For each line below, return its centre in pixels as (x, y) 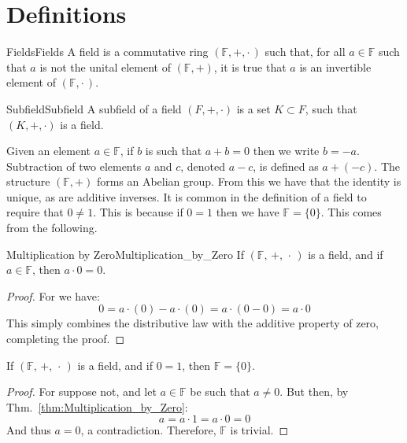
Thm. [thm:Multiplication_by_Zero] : (97, 406)
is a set (253, 108)
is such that (174, 151)
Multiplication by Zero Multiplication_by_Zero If (125, 254)
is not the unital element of (105, 66)
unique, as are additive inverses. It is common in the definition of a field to (187, 196)
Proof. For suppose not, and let (81, 391)
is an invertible (335, 66)
